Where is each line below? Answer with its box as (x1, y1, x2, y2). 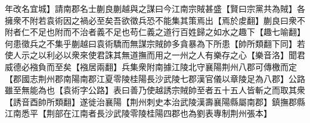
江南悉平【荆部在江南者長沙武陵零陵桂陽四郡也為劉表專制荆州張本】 (5, 107, 272, 119)
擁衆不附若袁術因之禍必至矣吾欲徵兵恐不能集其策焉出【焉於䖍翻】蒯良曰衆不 (5, 14, 305, 26)
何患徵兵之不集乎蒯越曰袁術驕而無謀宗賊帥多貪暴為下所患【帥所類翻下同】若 (5, 37, 305, 49)
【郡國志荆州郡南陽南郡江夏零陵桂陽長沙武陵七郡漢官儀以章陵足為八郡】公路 (5, 72, 305, 84)
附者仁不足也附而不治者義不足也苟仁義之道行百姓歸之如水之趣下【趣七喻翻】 (5, 26, 305, 38)
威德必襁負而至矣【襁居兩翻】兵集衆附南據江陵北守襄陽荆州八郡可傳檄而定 (5, 60, 297, 72)
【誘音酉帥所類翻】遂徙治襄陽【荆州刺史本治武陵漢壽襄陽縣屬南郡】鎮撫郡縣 (5, 95, 305, 108)
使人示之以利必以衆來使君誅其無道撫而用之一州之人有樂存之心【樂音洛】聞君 (5, 49, 305, 61)
